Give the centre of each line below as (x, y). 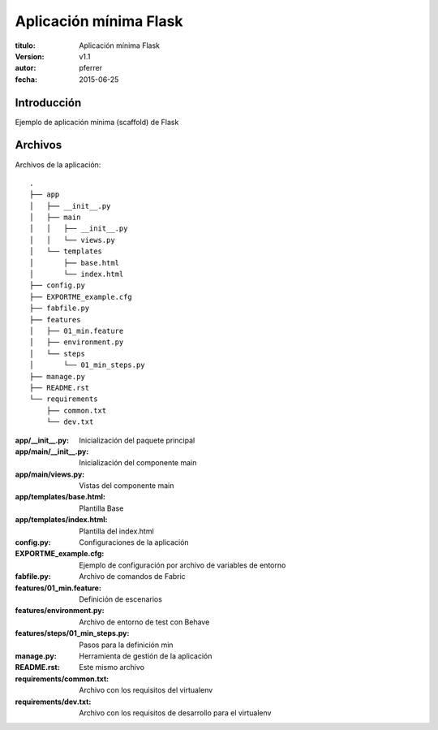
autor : (26, 68)
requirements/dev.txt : (53, 702)
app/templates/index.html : (61, 520)
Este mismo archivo (112, 667)
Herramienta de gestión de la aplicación (146, 656)
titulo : (25, 45)
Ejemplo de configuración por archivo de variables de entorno (182, 565)
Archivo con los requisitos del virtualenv (146, 690)
